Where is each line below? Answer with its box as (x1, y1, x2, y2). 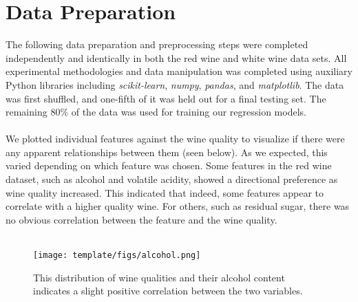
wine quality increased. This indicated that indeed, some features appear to (6, 185, 324, 199)
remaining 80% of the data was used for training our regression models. (6, 105, 306, 119)
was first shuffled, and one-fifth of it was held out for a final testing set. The (6, 91, 326, 105)
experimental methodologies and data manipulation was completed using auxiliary (6, 64, 352, 78)
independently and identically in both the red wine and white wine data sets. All (6, 50, 347, 65)
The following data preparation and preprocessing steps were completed (6, 37, 308, 52)
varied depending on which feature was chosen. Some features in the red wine (6, 158, 332, 173)
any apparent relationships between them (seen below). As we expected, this (6, 144, 328, 159)
